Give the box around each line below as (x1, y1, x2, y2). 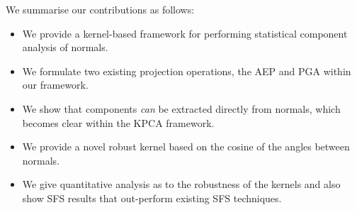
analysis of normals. (22, 40, 108, 55)
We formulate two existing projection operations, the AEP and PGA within (22, 63, 351, 78)
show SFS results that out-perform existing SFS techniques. (22, 190, 282, 205)
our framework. (22, 77, 89, 92)
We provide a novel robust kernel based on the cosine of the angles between (22, 139, 350, 154)
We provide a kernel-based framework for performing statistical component (22, 26, 348, 40)
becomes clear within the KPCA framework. (22, 115, 215, 130)
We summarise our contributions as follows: (6, 2, 195, 16)
